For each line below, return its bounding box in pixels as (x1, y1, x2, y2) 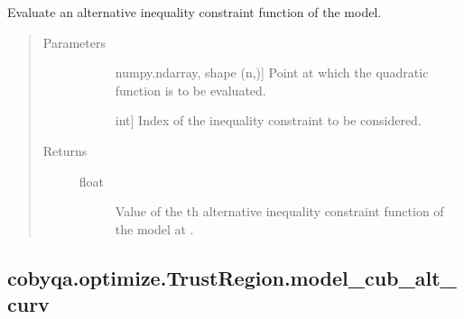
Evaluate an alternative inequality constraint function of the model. (7, 3, 382, 21)
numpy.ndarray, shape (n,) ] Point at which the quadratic (115, 63, 429, 82)
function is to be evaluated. (115, 80, 266, 99)
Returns (42, 141, 88, 159)
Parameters (42, 32, 106, 51)
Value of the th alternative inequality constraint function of (115, 202, 444, 221)
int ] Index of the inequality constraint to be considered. (115, 111, 422, 130)
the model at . (115, 219, 194, 238)
